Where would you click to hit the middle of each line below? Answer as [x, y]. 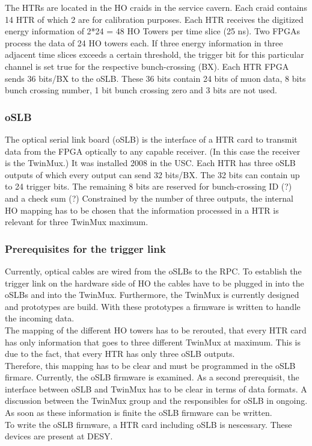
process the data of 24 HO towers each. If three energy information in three [144, 42]
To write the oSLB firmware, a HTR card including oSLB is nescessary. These [148, 424]
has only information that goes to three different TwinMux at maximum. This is [153, 342]
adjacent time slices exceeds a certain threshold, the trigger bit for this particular [154, 54]
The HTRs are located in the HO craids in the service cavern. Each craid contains [156, 7]
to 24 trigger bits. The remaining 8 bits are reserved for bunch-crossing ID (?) [148, 186]
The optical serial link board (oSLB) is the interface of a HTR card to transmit [151, 139]
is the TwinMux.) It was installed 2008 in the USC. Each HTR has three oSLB [150, 163]
